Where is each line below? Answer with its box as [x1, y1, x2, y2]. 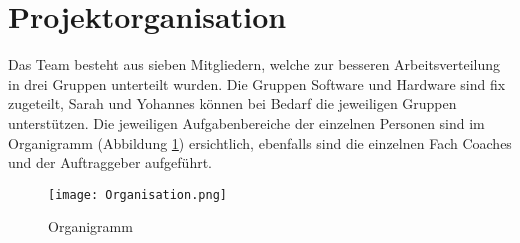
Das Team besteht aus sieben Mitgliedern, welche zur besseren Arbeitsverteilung [8, 54, 501, 75]
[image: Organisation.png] [48, 187, 227, 202]
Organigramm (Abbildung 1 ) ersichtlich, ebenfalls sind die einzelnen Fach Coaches [8, 132, 512, 153]
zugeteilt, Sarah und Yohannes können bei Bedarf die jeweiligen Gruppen [8, 93, 457, 114]
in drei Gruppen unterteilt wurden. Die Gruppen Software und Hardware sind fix [8, 73, 506, 94]
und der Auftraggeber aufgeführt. [8, 152, 212, 173]
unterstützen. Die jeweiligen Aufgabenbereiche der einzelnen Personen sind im [8, 112, 485, 133]
